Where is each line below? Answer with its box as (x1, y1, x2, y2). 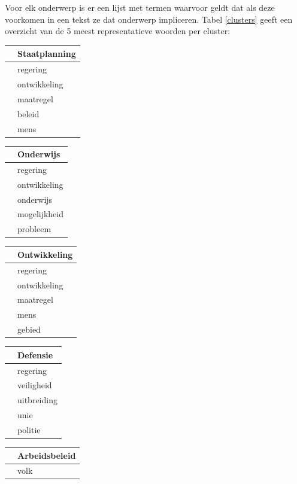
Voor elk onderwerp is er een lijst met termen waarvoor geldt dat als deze (5, 1, 275, 13)
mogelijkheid (17, 208, 64, 220)
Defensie (17, 348, 53, 361)
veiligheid (17, 379, 52, 391)
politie (17, 423, 41, 436)
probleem (17, 223, 51, 235)
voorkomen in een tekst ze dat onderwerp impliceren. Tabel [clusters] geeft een (5, 13, 293, 25)
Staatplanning (17, 47, 76, 60)
